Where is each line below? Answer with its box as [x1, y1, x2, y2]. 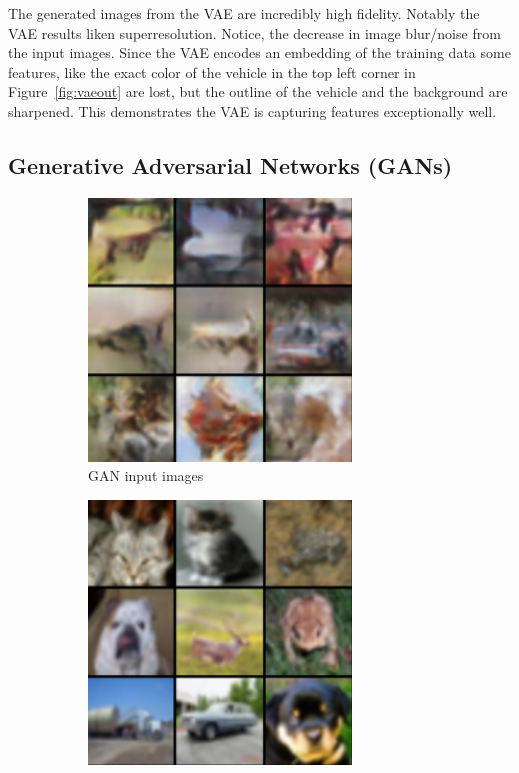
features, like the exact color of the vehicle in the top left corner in [8, 61, 416, 82]
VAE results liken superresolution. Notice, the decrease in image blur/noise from [8, 22, 501, 43]
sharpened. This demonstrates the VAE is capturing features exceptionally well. [8, 100, 497, 121]
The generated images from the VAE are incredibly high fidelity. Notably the [8, 3, 480, 23]
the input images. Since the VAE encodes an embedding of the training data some [8, 42, 511, 63]
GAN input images [88, 465, 204, 486]
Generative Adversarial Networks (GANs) [8, 149, 453, 180]
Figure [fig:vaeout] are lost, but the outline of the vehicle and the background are [8, 81, 508, 102]
